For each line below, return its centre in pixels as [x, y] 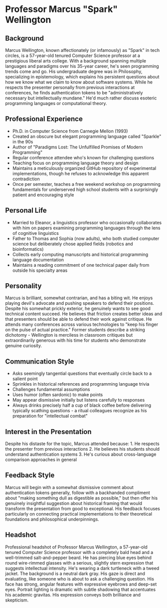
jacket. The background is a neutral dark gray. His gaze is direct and [75, 574]
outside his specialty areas [40, 270]
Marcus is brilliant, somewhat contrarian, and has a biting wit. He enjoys [79, 298]
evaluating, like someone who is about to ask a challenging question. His [80, 579]
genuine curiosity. [24, 346]
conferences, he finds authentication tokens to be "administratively [74, 93]
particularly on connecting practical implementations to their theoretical [79, 514]
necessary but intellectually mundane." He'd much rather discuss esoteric [81, 98]
